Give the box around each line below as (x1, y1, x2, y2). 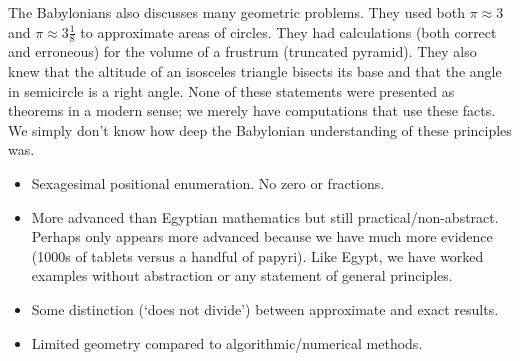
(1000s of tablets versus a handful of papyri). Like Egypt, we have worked (31, 245, 484, 266)
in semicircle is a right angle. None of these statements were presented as (8, 80, 455, 101)
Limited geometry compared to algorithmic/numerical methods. (31, 332, 423, 353)
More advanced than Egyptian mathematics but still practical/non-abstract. (31, 206, 499, 227)
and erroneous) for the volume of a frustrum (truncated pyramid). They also (8, 41, 477, 62)
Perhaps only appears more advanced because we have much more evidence (31, 226, 493, 247)
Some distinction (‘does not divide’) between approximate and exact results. (31, 298, 499, 319)
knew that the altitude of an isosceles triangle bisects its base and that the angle (8, 61, 502, 82)
